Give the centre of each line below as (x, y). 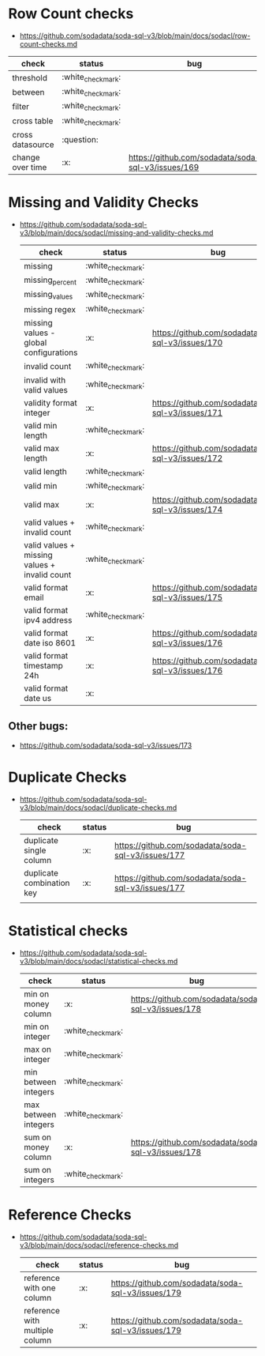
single (35, 850)
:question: (80, 139)
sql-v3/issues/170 (188, 343)
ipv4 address (48, 620)
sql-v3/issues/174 (188, 509)
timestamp (43, 665)
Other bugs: (38, 727)
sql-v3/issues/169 (164, 167)
